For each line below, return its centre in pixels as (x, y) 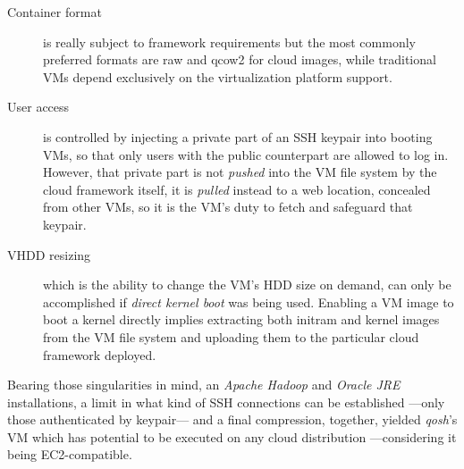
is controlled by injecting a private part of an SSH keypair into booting (238, 136)
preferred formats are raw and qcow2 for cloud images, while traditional (240, 59)
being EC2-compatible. (70, 454)
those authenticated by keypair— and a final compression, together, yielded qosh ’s (232, 419)
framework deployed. (100, 354)
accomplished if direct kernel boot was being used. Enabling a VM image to (249, 301)
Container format (55, 12)
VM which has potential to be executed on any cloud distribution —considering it (232, 436)
